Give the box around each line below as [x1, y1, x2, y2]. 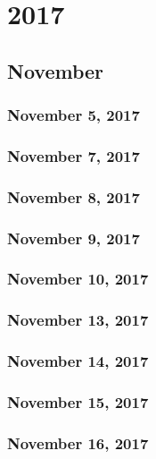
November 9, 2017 [7, 226, 140, 249]
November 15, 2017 [7, 390, 149, 412]
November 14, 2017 [7, 350, 149, 372]
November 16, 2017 [7, 431, 149, 454]
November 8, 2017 [7, 185, 140, 208]
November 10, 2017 [7, 268, 149, 290]
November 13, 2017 [7, 309, 149, 331]
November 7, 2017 [7, 144, 140, 166]
